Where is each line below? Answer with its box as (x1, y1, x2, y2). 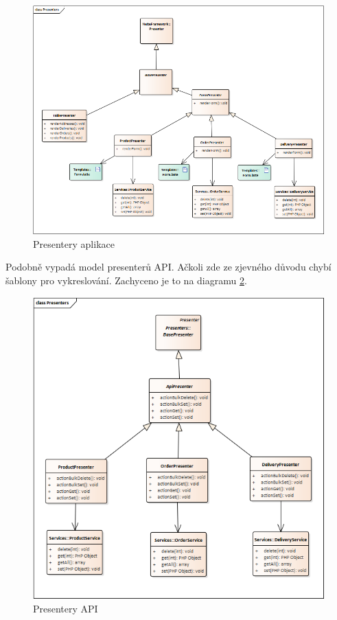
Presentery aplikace (33, 236, 115, 251)
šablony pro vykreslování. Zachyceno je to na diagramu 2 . (5, 273, 247, 287)
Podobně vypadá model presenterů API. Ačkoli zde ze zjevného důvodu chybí (5, 260, 332, 274)
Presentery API (33, 601, 98, 615)
